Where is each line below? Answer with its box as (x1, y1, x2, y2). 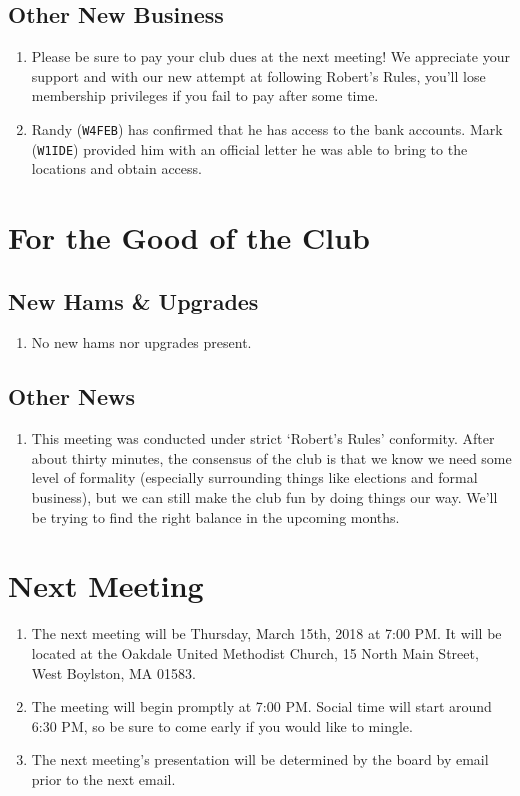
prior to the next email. (31, 768, 176, 789)
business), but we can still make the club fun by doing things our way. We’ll (31, 487, 498, 508)
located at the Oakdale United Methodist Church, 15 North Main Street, (31, 642, 479, 663)
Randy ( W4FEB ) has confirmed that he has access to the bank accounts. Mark (31, 118, 503, 139)
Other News (8, 381, 135, 412)
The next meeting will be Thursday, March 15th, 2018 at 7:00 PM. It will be (31, 623, 502, 644)
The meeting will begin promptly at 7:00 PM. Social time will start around (31, 696, 492, 717)
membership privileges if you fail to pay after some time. (31, 85, 379, 106)
